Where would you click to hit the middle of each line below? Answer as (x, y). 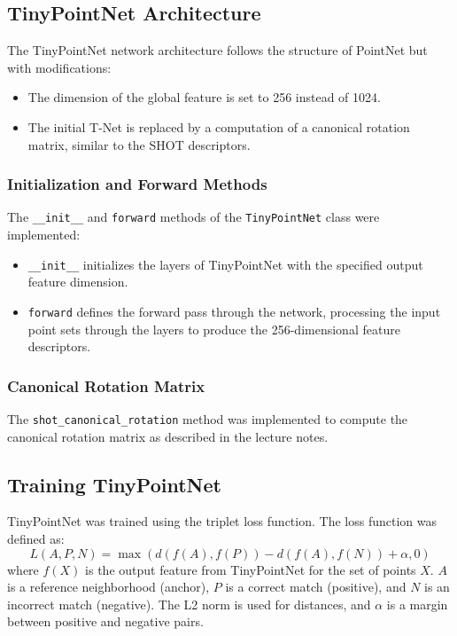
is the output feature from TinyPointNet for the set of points (251, 569)
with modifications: (59, 67)
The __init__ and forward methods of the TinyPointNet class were (194, 217)
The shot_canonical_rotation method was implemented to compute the (208, 418)
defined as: (36, 538)
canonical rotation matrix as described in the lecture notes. (168, 436)
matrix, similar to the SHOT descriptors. (139, 144)
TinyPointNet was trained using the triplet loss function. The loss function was (222, 521)
